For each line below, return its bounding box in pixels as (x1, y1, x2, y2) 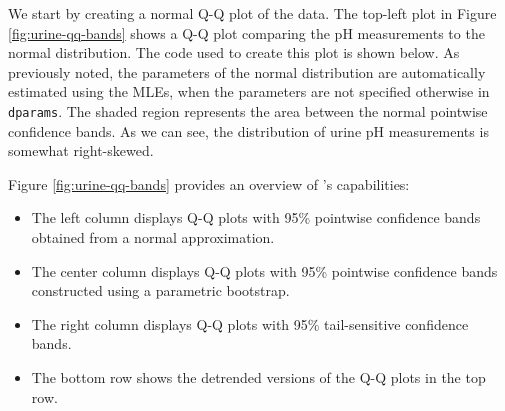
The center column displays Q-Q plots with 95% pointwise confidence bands (31, 260, 498, 281)
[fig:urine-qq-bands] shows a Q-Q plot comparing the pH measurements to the (8, 22, 485, 43)
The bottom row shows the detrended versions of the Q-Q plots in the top (31, 366, 486, 387)
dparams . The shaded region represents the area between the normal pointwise (8, 100, 488, 121)
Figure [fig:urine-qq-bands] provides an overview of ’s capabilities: (8, 173, 410, 194)
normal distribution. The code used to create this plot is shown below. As (8, 42, 460, 63)
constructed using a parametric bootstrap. (31, 280, 290, 301)
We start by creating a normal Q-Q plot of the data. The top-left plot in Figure (8, 3, 497, 23)
